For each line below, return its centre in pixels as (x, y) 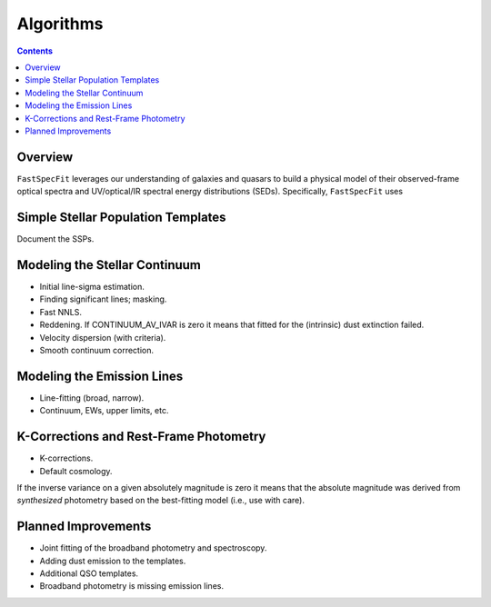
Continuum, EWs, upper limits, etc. (104, 411)
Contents (35, 51)
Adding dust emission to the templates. (113, 561)
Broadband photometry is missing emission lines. (132, 586)
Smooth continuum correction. (97, 350)
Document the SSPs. (55, 239)
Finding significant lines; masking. (103, 299)
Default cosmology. (76, 471)
